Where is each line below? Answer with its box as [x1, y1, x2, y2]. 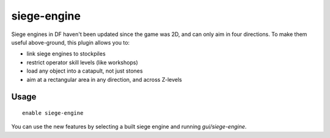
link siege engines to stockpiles [26, 50, 106, 57]
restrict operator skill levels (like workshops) [26, 59, 138, 66]
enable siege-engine [22, 109, 84, 116]
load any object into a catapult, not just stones [26, 67, 143, 74]
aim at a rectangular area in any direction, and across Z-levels [26, 76, 183, 83]
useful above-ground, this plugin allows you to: [11, 38, 130, 46]
